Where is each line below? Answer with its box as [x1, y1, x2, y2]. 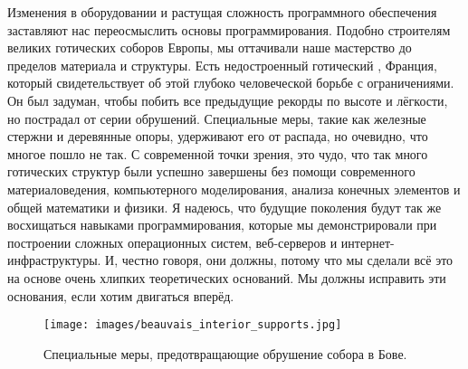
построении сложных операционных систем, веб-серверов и [7, 232, 338, 251]
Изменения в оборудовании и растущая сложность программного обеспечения [7, 3, 437, 21]
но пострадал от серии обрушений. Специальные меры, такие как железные [7, 109, 426, 128]
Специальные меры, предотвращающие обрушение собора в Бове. [43, 344, 407, 363]
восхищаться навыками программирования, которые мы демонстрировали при [7, 215, 437, 234]
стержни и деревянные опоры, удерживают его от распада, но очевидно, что [7, 127, 428, 146]
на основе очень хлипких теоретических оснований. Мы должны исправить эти [7, 268, 446, 287]
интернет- [340, 232, 395, 251]
